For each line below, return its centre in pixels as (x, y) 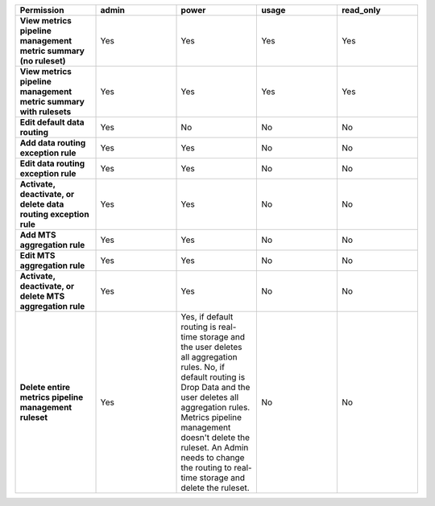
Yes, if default (207, 317)
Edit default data (52, 122)
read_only (361, 10)
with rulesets (46, 111)
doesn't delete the (215, 437)
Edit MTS (37, 255)
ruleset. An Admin (215, 448)
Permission (42, 10)
